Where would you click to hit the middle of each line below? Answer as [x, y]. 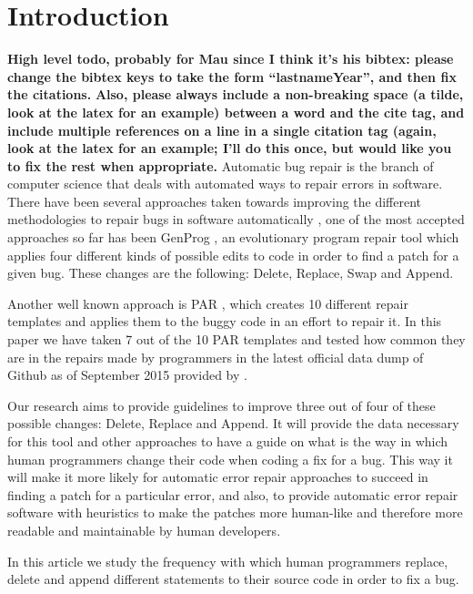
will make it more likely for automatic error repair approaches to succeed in [218, 477]
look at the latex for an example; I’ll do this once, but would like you [230, 148]
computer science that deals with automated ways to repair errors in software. [225, 184]
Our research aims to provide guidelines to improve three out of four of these [221, 405]
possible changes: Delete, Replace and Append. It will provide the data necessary [233, 423]
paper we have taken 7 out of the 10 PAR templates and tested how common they [236, 339]
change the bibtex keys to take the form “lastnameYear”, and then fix [232, 76]
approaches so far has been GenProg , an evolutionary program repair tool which [233, 237]
